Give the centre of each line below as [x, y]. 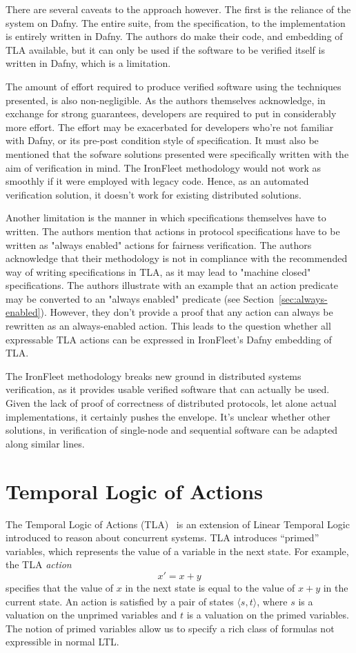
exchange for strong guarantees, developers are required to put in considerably [171, 113]
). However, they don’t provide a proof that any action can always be [187, 312]
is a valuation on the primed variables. [268, 615]
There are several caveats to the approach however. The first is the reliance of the [178, 9]
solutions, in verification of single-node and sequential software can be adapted [172, 430]
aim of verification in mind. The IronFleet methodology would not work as [163, 167]
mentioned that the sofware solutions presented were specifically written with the [177, 153]
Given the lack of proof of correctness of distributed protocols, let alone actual [171, 403]
